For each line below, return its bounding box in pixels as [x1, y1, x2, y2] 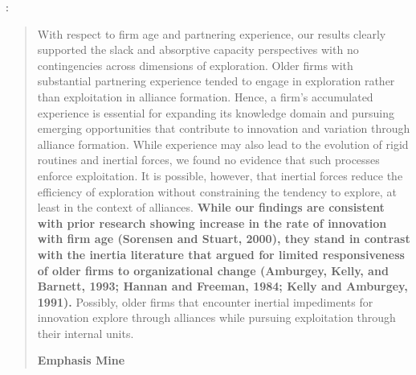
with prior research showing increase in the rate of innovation [37, 214, 387, 231]
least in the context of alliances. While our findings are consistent [37, 199, 385, 216]
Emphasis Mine [37, 352, 125, 369]
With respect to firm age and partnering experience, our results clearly [37, 25, 386, 42]
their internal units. [37, 324, 134, 341]
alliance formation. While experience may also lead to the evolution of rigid [37, 135, 409, 152]
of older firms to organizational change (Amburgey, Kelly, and [37, 262, 389, 278]
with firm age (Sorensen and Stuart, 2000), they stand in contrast [37, 230, 410, 247]
